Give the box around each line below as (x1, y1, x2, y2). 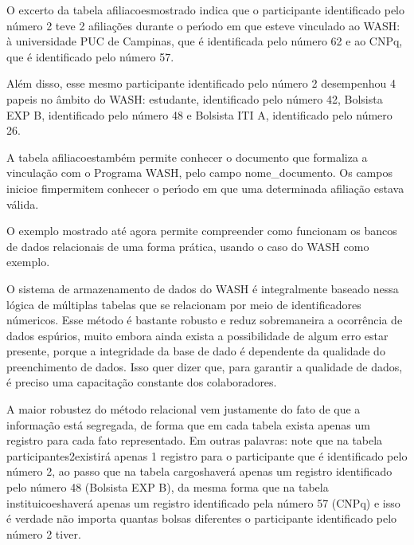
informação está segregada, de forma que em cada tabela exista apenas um (6, 416, 370, 433)
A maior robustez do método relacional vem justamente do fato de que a (6, 401, 361, 418)
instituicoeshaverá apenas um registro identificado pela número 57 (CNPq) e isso (6, 494, 400, 511)
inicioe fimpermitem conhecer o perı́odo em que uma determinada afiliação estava (6, 179, 404, 196)
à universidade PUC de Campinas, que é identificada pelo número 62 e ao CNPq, (6, 33, 403, 49)
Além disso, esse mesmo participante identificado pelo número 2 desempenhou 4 (6, 75, 396, 92)
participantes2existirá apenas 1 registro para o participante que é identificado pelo (6, 447, 408, 464)
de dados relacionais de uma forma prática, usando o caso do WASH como (6, 237, 369, 254)
